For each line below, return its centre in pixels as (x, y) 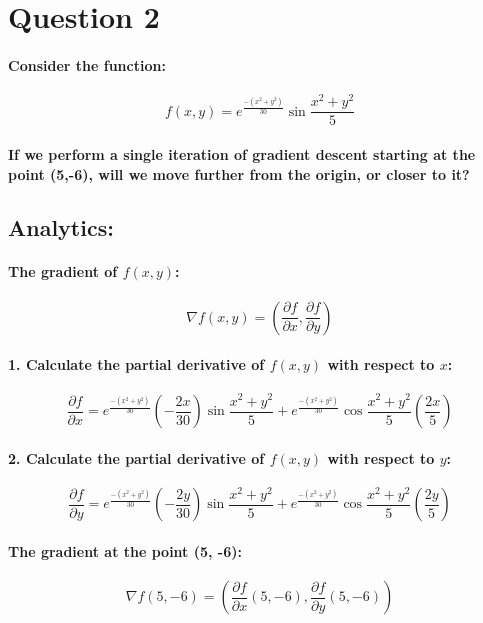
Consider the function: (87, 64)
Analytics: (61, 227)
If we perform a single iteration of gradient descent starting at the (242, 153)
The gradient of (63, 271)
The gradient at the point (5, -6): (125, 550)
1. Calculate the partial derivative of (136, 364)
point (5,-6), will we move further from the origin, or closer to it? (239, 173)
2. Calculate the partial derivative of (136, 457)
